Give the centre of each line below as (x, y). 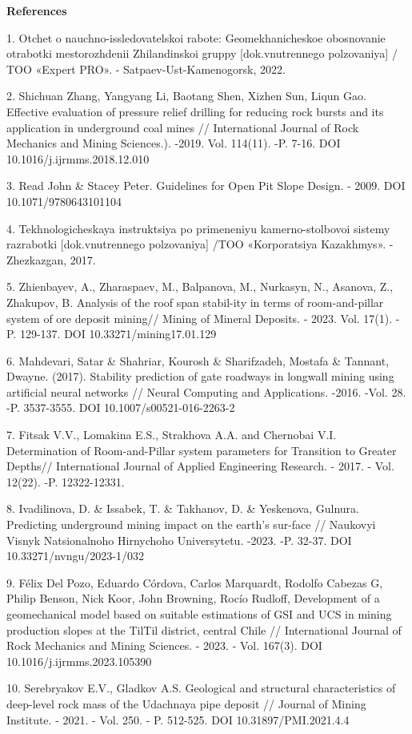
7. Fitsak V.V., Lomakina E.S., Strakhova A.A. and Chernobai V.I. (172, 435)
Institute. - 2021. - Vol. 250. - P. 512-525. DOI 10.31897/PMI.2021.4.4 (178, 719)
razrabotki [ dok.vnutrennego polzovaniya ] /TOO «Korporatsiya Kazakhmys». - (200, 244)
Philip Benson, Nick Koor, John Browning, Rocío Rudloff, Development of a (193, 598)
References (37, 10)
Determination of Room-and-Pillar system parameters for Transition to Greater (202, 450)
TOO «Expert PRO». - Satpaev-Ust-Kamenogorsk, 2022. (146, 69)
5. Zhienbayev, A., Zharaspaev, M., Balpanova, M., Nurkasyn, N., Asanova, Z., (200, 286)
